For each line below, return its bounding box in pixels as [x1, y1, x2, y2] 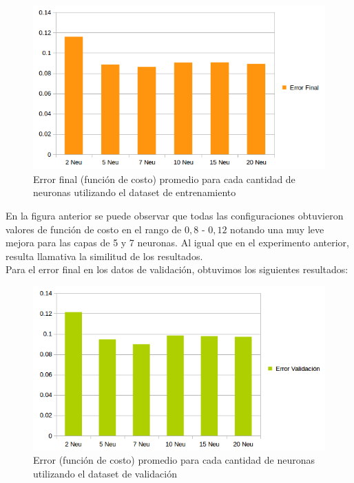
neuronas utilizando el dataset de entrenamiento [33, 185, 236, 200]
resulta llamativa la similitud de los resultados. [6, 248, 203, 263]
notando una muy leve [230, 222, 324, 236]
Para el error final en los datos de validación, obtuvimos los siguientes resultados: [6, 262, 348, 277]
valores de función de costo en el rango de [6, 222, 182, 236]
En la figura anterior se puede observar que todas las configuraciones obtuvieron [6, 208, 344, 223]
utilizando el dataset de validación [33, 466, 177, 480]
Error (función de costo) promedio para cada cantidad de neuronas [33, 453, 315, 467]
